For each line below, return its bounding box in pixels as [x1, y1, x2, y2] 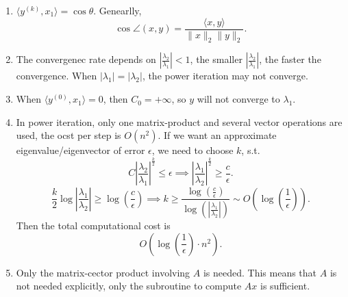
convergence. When [16, 68, 97, 83]
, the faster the [259, 52, 321, 66]
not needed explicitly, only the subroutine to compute [16, 279, 242, 293]
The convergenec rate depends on [16, 52, 156, 66]
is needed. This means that [203, 265, 317, 279]
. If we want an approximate [158, 128, 277, 142]
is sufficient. [260, 279, 310, 293]
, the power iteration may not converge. [142, 68, 308, 83]
